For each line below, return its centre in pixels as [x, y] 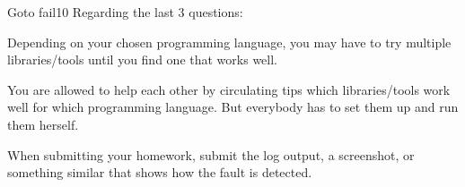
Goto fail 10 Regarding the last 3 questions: [125, 12]
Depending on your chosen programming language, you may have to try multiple [229, 42]
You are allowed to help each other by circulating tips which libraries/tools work [229, 89]
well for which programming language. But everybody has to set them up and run [233, 107]
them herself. [43, 124]
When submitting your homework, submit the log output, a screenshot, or [211, 154]
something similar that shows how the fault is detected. [160, 172]
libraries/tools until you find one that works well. [142, 59]
